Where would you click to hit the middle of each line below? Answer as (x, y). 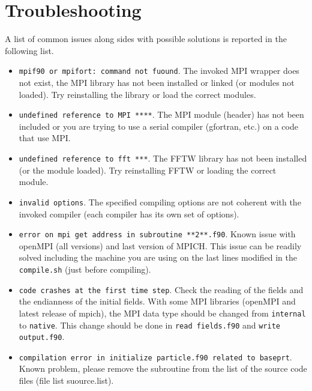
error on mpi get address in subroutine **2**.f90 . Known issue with (157, 234)
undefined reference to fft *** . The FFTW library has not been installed (163, 158)
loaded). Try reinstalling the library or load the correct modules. (137, 94)
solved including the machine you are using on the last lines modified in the (158, 257)
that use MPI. (45, 138)
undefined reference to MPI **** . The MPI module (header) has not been (161, 114)
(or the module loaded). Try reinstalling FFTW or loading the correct (148, 170)
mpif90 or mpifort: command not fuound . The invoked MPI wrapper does (159, 71)
